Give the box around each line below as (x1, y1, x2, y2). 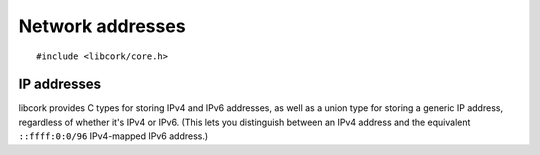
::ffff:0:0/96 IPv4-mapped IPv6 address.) (18, 130, 209, 142)
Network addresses (18, 15, 186, 37)
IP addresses (18, 76, 102, 93)
